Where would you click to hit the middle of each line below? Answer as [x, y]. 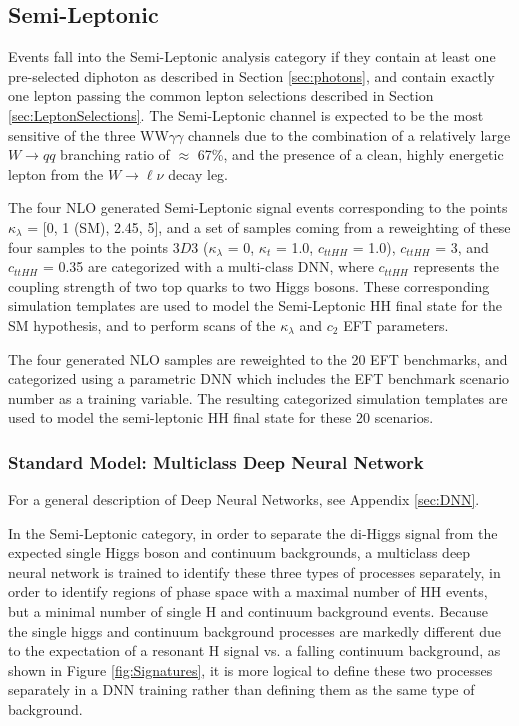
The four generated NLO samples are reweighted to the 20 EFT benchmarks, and [258, 358]
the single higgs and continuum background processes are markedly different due [254, 630]
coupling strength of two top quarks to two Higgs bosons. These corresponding [249, 285]
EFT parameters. [396, 324]
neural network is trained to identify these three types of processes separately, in [254, 571]
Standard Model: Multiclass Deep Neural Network [216, 461]
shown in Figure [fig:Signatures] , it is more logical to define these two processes [250, 669]
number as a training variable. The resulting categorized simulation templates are [258, 397]
